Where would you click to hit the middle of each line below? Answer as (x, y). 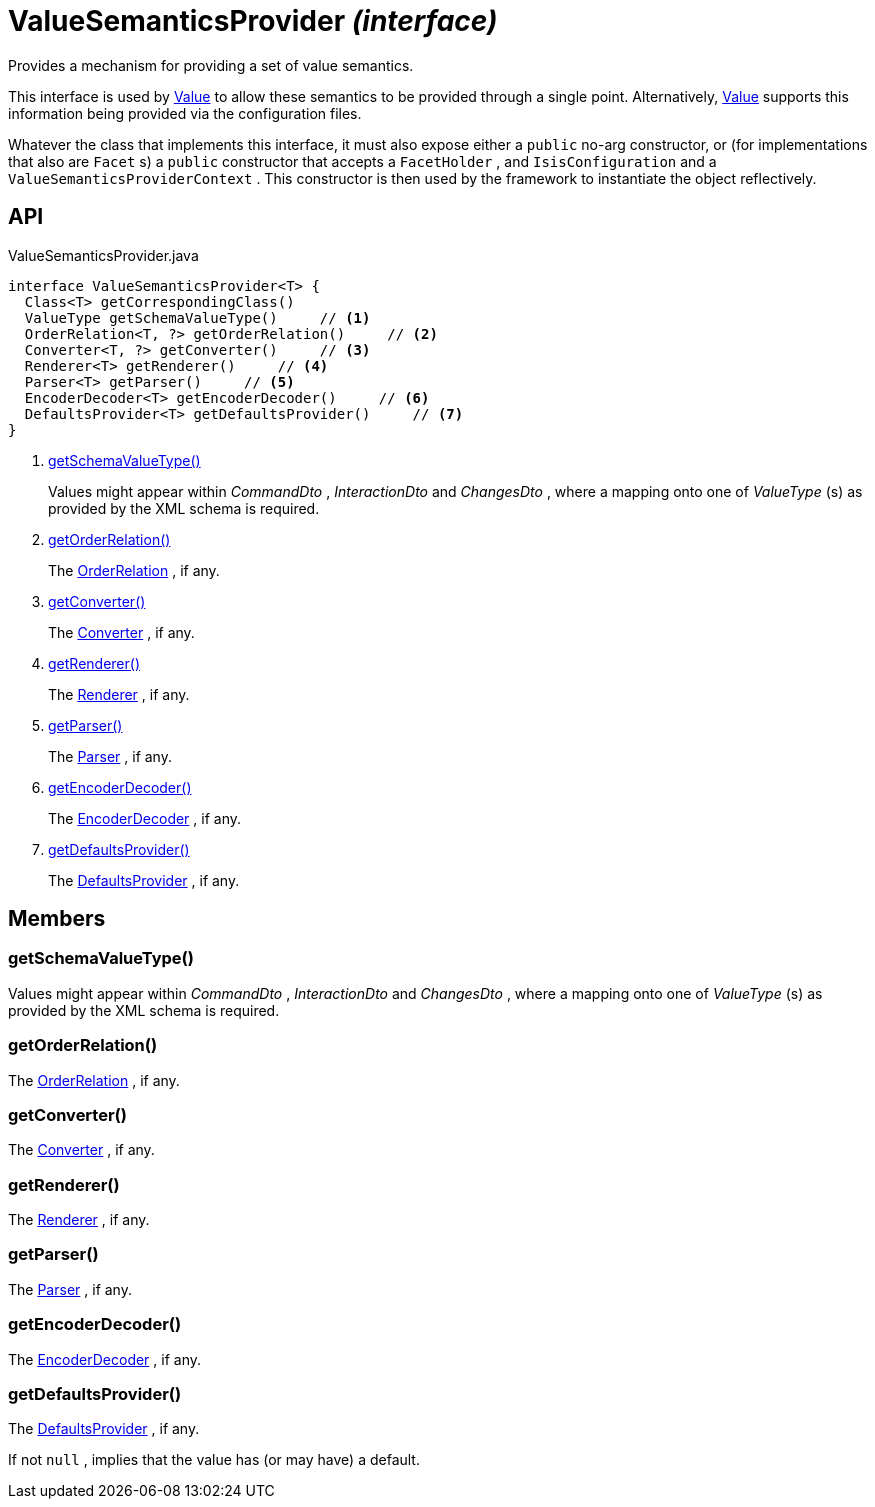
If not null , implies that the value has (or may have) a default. (214, 1460)
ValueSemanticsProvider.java (103, 255)
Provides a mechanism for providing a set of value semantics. (211, 65)
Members (57, 919)
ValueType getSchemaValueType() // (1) (197, 317)
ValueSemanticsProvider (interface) (253, 21)
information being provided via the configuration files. (185, 113)
